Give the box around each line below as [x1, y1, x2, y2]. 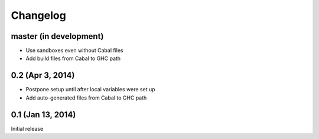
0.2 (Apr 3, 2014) [11, 71, 75, 81]
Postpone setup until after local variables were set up [25, 86, 156, 93]
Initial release [11, 125, 44, 132]
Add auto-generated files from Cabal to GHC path [25, 94, 147, 101]
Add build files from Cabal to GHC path [25, 55, 121, 62]
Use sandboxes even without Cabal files [25, 47, 123, 54]
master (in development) [11, 31, 104, 41]
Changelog [11, 9, 66, 22]
